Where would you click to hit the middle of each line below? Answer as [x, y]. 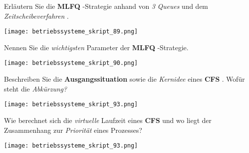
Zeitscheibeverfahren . [36, 15]
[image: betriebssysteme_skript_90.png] [71, 63]
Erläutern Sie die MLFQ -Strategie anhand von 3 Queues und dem [106, 6]
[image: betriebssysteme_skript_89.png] [71, 32]
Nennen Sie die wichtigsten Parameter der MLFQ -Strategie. [96, 47]
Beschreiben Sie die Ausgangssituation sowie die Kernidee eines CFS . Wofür [124, 79]
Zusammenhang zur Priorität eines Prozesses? [73, 130]
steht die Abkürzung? [35, 88]
